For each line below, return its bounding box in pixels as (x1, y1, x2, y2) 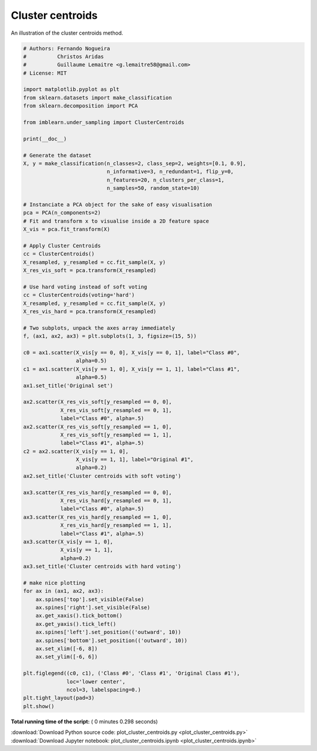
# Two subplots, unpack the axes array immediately (23, 324, 176, 331)
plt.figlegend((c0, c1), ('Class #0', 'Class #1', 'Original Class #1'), (23, 670, 240, 677)
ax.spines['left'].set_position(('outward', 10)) (35, 629, 181, 636)
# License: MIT (23, 69, 67, 76)
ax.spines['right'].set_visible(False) (35, 604, 151, 611)
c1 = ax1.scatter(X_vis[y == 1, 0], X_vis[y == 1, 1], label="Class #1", (23, 366, 240, 373)
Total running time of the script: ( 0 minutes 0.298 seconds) (11, 718, 158, 725)
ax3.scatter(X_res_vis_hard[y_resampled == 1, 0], (23, 514, 173, 520)
